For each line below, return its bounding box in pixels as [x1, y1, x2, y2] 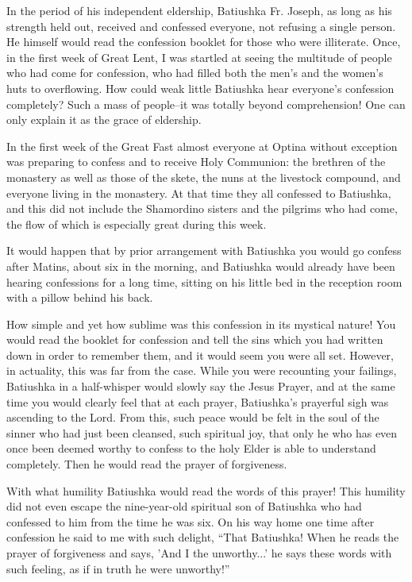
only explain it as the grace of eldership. [6, 111, 202, 128]
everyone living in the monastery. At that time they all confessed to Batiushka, [6, 184, 391, 201]
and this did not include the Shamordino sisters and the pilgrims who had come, [6, 200, 398, 217]
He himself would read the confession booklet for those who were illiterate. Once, [6, 33, 401, 50]
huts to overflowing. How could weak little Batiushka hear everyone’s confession [6, 79, 395, 96]
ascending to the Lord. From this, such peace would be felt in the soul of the [6, 409, 379, 426]
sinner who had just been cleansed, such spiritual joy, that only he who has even [6, 424, 398, 441]
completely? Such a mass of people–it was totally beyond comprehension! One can [6, 95, 406, 112]
